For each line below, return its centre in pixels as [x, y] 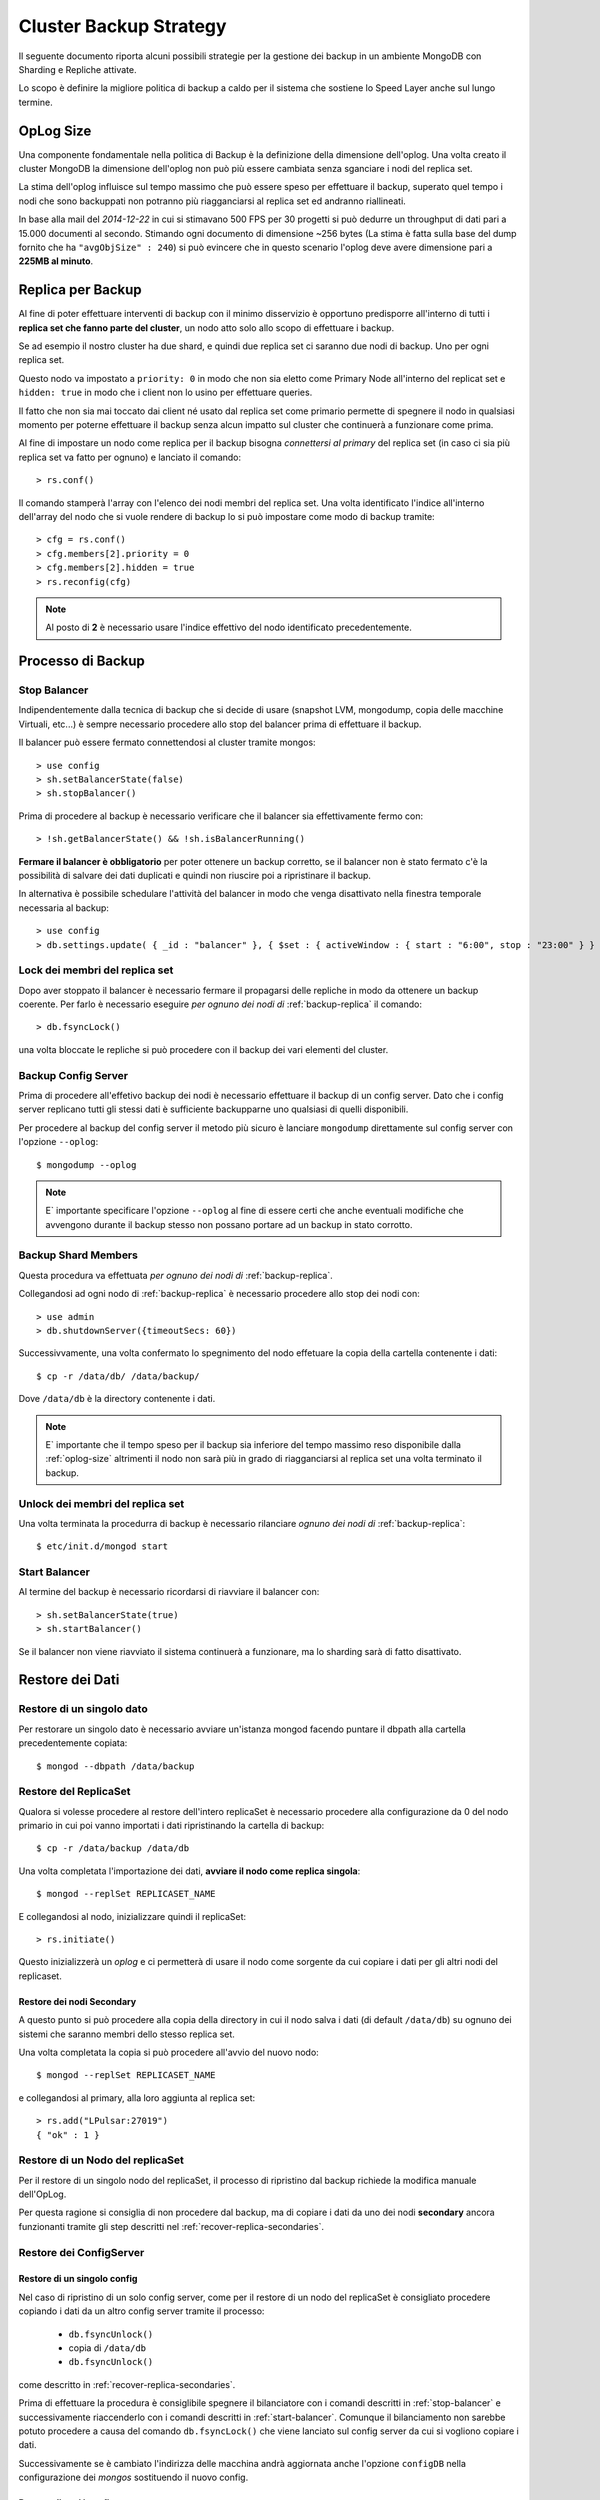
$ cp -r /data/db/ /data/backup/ [118, 1376]
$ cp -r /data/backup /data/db [113, 1848]
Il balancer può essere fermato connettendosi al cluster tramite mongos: [167, 742]
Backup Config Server [73, 1075]
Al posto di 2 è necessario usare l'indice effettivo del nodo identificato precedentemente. [228, 627]
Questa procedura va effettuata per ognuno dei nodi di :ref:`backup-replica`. [176, 1275]
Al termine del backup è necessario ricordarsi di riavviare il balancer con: [169, 1592]
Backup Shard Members [78, 1255]
